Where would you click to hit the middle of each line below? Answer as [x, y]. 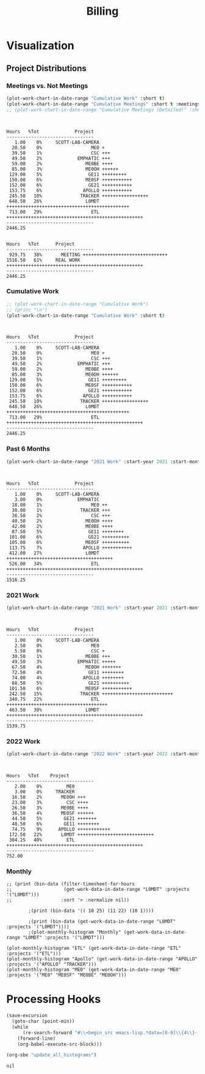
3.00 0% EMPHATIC [57, 499]
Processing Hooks [54, 999]
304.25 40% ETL [42, 840]
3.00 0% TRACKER [45, 792]
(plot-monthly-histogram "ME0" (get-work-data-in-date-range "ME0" [94, 970]
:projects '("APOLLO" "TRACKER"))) [52, 964]
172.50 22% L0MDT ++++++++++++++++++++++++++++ [81, 834]
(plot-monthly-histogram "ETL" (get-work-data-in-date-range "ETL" [94, 949]
